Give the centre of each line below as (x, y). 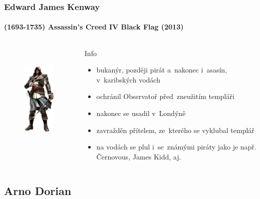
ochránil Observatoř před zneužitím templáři (165, 96)
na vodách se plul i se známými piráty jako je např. (176, 147)
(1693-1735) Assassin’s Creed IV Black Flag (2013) (94, 27)
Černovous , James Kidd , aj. (139, 156)
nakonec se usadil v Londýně (141, 113)
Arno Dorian (38, 190)
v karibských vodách (128, 79)
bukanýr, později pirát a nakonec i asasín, (162, 70)
